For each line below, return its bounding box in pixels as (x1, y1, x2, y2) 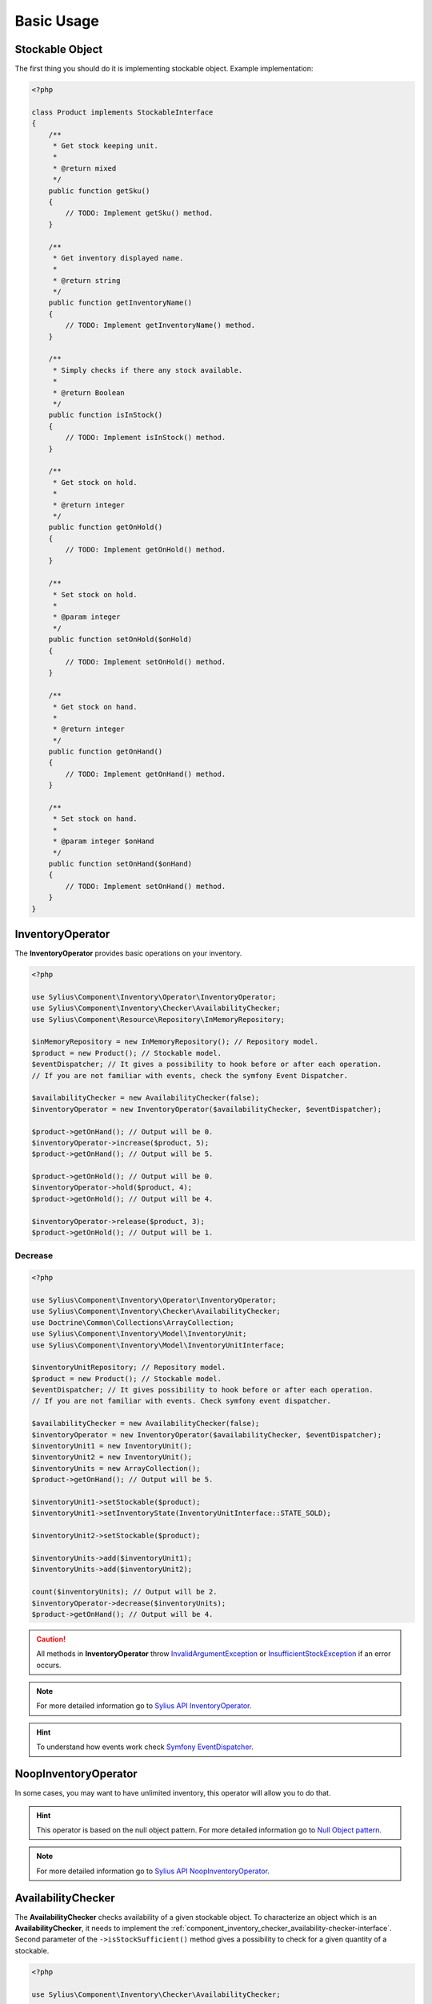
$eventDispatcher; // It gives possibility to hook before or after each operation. (31, 1385, 374, 1395)
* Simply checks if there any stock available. (52, 366, 243, 374)
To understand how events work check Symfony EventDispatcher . (36, 1742, 254, 1751)
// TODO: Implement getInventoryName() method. (65, 321, 256, 330)
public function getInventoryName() (48, 298, 192, 308)
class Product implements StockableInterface (31, 107, 214, 116)
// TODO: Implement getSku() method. (65, 208, 214, 218)
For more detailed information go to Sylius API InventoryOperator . (36, 1701, 252, 1711)
